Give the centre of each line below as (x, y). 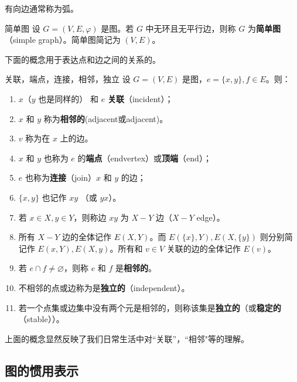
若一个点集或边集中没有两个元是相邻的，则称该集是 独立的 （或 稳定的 (150, 307)
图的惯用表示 (42, 370)
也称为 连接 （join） (60, 178)
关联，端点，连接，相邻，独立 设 (68, 79)
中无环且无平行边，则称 (191, 28)
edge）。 (211, 217)
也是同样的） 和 (69, 98)
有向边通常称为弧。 (42, 8)
